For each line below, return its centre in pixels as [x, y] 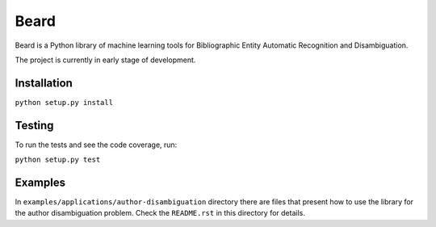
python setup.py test [58, 160]
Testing [34, 125]
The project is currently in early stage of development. [105, 60]
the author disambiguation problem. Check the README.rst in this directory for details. [160, 213]
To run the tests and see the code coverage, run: [96, 145]
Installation [44, 83]
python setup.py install [64, 102]
